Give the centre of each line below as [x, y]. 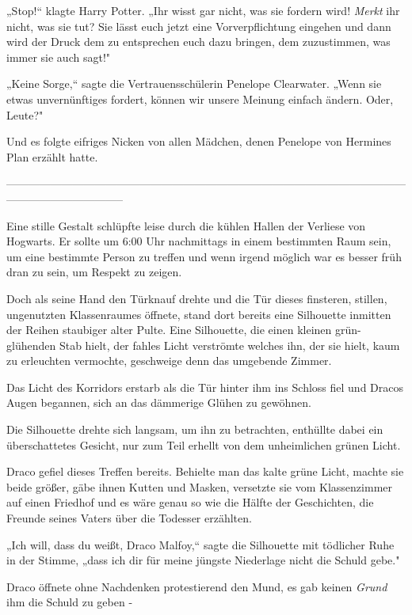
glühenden [31, 345]
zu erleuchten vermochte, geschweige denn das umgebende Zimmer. [169, 361]
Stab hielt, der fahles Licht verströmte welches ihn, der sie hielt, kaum [229, 345]
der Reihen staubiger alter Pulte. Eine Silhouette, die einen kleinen [169, 330]
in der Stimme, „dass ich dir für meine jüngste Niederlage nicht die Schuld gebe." [203, 560]
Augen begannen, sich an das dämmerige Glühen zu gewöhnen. [159, 402]
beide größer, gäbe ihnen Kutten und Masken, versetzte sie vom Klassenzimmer [200, 486]
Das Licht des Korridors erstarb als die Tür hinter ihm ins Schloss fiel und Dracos [205, 387]
